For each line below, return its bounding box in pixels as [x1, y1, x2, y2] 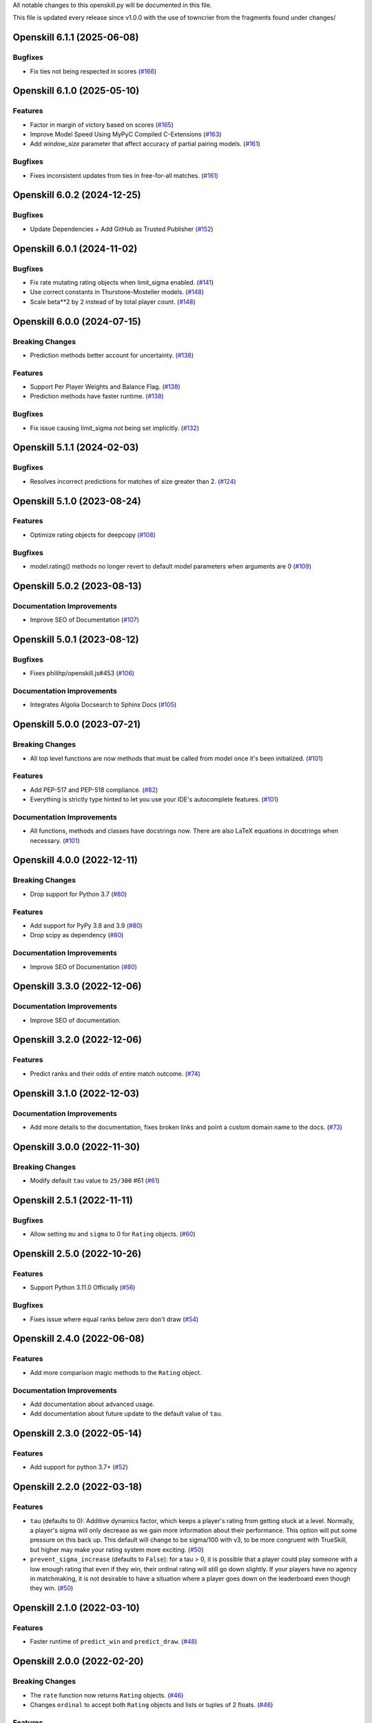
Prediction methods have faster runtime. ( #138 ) [30, 392, 165, 400]
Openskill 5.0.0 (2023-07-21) [12, 719, 141, 731]
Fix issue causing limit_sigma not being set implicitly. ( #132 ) [30, 424, 200, 432]
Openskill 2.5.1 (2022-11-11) [12, 1194, 134, 1206]
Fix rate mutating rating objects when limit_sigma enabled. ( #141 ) [30, 278, 214, 286]
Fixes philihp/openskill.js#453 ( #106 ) [30, 669, 134, 677]
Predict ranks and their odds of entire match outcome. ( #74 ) [30, 1069, 201, 1078]
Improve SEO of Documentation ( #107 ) [30, 615, 139, 624]
